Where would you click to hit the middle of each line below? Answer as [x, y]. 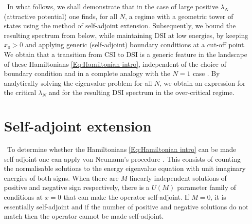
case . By [206, 73]
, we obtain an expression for [203, 83]
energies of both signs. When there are [61, 177]
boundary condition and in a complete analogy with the [87, 73]
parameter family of [207, 187]
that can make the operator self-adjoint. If [126, 197]
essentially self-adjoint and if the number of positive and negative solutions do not [126, 206]
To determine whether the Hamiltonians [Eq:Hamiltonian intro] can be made [122, 149]
